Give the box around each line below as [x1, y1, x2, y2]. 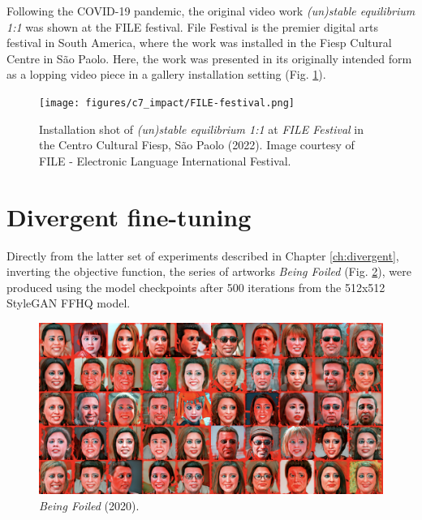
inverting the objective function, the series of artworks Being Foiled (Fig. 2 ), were [6, 263, 411, 280]
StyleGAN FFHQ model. [6, 294, 131, 312]
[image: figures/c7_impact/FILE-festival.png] [39, 97, 295, 109]
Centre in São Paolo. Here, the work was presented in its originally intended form [6, 49, 412, 67]
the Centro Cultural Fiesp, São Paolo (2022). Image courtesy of [39, 136, 355, 153]
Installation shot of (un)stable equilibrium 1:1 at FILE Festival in [39, 120, 364, 137]
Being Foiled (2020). [39, 497, 140, 514]
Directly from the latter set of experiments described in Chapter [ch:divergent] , [6, 247, 399, 264]
